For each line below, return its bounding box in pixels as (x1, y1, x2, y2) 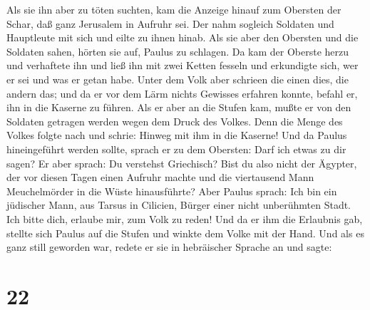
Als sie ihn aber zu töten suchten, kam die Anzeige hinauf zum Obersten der (6, 2, 341, 16)
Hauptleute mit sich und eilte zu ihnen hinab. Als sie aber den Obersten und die (6, 30, 359, 45)
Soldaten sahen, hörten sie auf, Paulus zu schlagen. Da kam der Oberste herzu (6, 43, 349, 58)
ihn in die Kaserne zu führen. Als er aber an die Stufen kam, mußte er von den (6, 100, 351, 115)
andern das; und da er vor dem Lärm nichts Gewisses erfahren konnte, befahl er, (6, 86, 358, 100)
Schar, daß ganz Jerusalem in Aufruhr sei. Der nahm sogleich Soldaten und (6, 16, 334, 31)
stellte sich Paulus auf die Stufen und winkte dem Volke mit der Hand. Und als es (6, 225, 364, 240)
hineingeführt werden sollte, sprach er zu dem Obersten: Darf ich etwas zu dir (6, 141, 346, 156)
